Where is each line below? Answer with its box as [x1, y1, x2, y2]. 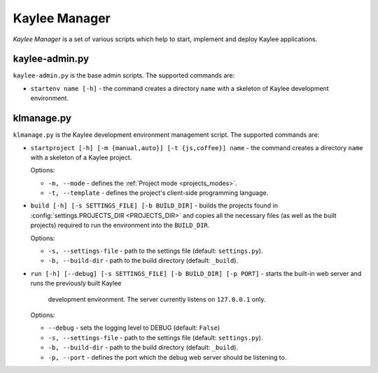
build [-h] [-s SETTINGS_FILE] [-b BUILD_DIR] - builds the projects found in [30, 201, 278, 210]
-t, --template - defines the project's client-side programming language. [48, 189, 269, 197]
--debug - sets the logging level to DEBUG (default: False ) [48, 323, 220, 332]
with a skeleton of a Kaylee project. [30, 153, 132, 161]
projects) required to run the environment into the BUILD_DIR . [30, 221, 210, 230]
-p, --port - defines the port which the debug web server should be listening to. [48, 353, 287, 361]
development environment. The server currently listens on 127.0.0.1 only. [48, 295, 266, 303]
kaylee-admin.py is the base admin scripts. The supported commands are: [13, 71, 235, 80]
